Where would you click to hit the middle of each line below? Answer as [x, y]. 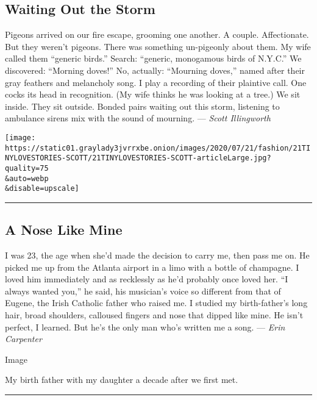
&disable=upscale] [42, 189]
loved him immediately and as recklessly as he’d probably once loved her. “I [147, 279]
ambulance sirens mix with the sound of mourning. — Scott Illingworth [138, 118]
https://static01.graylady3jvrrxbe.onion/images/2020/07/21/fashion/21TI [158, 148]
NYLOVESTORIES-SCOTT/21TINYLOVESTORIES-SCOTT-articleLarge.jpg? [138, 158]
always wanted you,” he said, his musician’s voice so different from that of [143, 291]
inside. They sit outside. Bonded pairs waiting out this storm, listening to [142, 106]
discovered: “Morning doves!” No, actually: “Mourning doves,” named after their [155, 70]
